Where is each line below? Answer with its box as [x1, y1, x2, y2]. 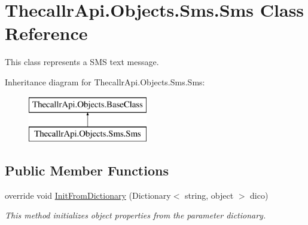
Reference [5, 21, 88, 45]
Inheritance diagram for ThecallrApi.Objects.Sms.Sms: [5, 75, 205, 88]
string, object [185, 189, 234, 201]
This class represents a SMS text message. [5, 56, 159, 68]
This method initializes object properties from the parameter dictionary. [5, 209, 266, 221]
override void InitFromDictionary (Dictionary [5, 189, 171, 201]
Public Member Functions [5, 161, 169, 180]
